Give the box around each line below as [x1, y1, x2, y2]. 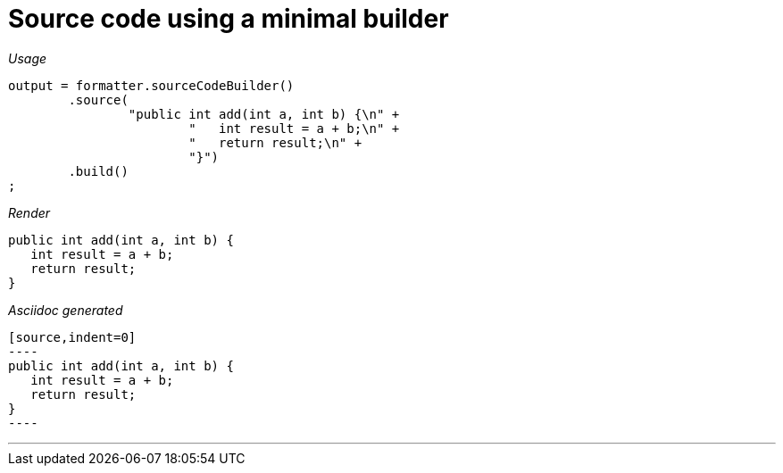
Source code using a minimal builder [8, 4, 449, 34]
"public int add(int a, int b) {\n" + [128, 106, 400, 121]
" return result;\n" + [188, 135, 362, 150]
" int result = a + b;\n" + [188, 120, 400, 136]
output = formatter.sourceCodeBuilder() [8, 78, 295, 93]
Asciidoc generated [8, 302, 123, 318]
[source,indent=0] [8, 329, 137, 344]
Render [8, 204, 51, 220]
